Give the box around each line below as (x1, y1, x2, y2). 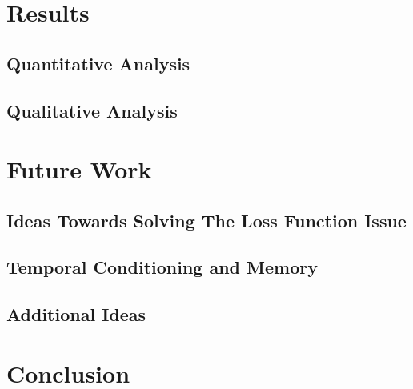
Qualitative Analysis (6, 98, 178, 122)
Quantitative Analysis (6, 50, 190, 75)
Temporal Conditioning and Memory (6, 255, 318, 279)
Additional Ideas (6, 302, 146, 327)
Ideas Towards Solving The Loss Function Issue (6, 207, 407, 232)
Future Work (6, 153, 152, 186)
